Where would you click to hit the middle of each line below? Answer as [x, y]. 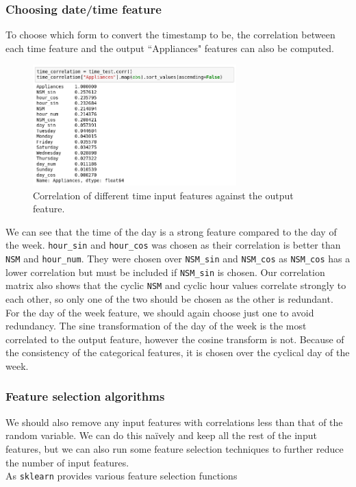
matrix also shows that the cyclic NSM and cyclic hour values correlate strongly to [176, 285]
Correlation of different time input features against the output [163, 195]
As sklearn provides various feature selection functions [122, 476]
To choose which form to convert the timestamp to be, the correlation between [170, 35]
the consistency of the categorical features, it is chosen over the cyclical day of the [178, 352]
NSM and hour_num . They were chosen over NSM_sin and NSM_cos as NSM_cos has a [178, 258]
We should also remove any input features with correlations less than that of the [174, 422]
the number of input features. [67, 462]
